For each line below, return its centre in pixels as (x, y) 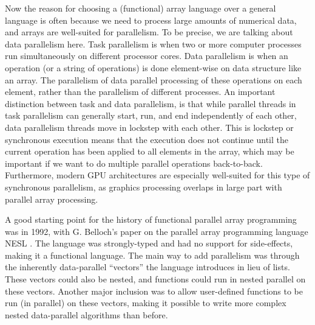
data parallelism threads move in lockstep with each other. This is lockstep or (149, 127)
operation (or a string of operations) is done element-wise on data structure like (153, 67)
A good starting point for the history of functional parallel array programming (151, 219)
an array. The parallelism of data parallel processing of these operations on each (154, 79)
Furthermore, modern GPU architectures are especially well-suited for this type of (157, 175)
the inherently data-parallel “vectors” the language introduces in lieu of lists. (147, 267)
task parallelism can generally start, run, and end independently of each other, (151, 115)
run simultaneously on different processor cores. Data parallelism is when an (147, 56)
